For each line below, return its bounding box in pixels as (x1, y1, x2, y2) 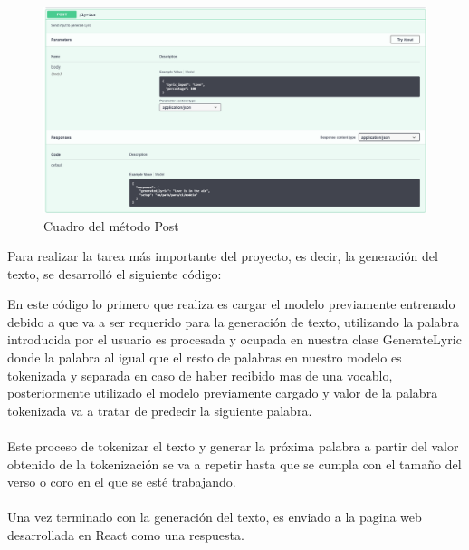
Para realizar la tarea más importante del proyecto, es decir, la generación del (7, 246, 438, 265)
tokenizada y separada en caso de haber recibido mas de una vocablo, (7, 365, 393, 384)
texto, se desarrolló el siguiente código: (7, 264, 222, 283)
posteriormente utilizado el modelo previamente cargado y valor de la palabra (7, 383, 438, 402)
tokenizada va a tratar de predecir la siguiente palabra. (7, 400, 312, 420)
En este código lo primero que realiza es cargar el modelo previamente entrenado (7, 294, 455, 314)
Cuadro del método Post (43, 216, 179, 235)
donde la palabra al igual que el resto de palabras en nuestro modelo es (7, 348, 402, 367)
